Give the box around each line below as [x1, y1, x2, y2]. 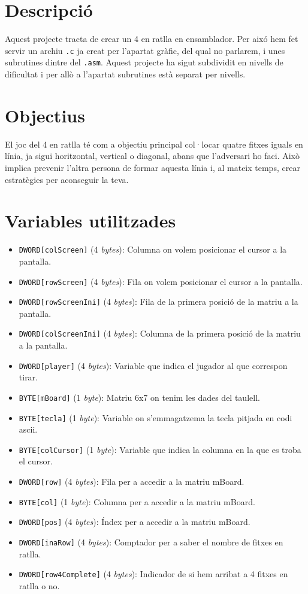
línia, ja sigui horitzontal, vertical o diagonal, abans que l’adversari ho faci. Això [5, 149, 300, 162]
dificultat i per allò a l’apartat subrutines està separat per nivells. [5, 68, 246, 80]
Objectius [5, 103, 85, 127]
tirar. [19, 371, 38, 383]
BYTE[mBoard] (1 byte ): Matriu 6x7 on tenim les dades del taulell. [19, 391, 260, 403]
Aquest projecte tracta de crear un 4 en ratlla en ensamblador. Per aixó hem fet [5, 32, 298, 45]
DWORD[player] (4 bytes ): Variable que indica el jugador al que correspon [19, 359, 288, 371]
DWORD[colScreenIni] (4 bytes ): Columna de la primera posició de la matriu [19, 327, 301, 340]
